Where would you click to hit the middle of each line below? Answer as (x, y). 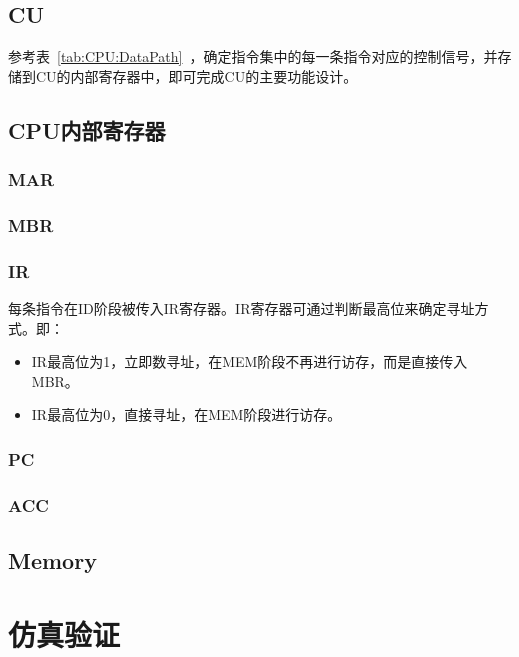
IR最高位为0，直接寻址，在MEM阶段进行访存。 (186, 414)
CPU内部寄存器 (87, 129)
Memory (52, 560)
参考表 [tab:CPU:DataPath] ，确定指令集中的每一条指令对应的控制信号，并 (253, 56)
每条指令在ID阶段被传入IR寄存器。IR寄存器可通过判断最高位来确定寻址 (241, 308)
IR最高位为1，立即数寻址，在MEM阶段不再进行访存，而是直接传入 (249, 361)
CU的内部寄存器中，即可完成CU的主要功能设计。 (196, 75)
